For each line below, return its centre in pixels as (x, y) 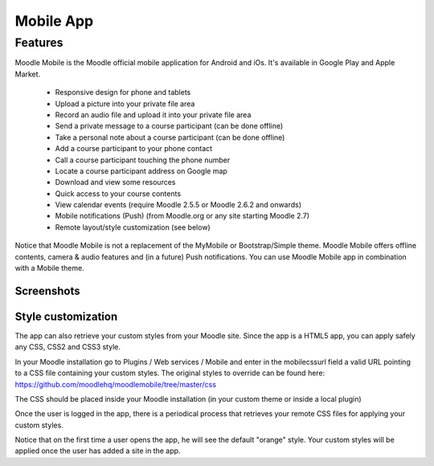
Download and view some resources (115, 182)
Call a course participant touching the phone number (143, 160)
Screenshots (47, 290)
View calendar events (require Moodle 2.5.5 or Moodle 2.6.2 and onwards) (178, 205)
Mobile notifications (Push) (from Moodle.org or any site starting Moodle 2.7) (182, 216)
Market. (28, 74)
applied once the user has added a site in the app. (98, 451)
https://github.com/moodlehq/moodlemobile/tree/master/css (116, 384)
